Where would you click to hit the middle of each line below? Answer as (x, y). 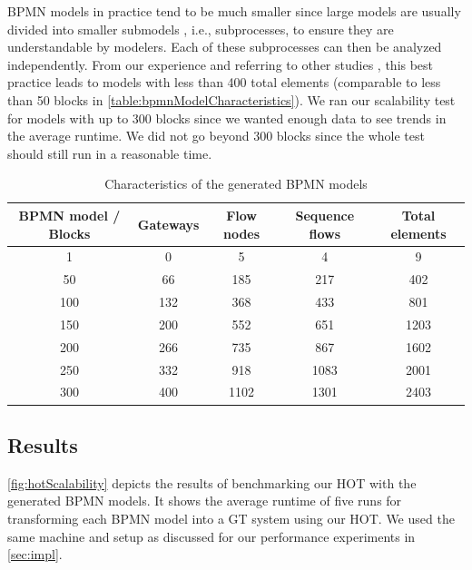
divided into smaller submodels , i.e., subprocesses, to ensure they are (201, 29)
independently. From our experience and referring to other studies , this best (221, 64)
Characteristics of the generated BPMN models (236, 184)
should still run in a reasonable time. (110, 153)
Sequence (325, 215)
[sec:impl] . (35, 554)
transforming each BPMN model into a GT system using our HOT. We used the (231, 518)
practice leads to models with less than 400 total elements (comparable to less (224, 82)
